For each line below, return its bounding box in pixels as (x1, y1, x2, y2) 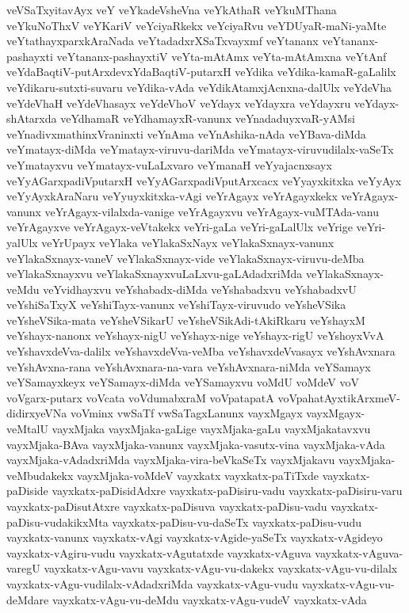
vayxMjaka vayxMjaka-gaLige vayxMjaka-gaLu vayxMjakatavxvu (52, 421, 371, 437)
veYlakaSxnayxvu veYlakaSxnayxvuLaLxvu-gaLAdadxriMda (6, 265, 303, 282)
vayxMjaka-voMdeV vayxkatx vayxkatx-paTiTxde (77, 466, 319, 483)
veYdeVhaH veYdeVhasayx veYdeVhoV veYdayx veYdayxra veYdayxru (6, 94, 351, 111)
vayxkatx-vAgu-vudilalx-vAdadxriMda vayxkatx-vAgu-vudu (6, 575, 299, 592)
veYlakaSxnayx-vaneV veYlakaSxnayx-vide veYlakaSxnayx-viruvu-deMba (6, 249, 365, 266)
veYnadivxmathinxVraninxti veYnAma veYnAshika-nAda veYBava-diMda (6, 125, 366, 142)
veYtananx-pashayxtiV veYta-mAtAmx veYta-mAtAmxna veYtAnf (56, 48, 387, 64)
